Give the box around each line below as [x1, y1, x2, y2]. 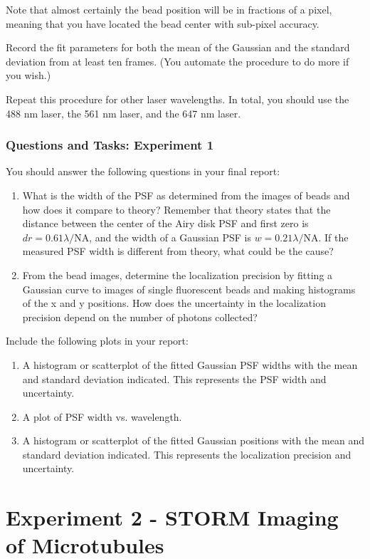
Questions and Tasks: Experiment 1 [6, 136, 214, 154]
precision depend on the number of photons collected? [22, 309, 258, 324]
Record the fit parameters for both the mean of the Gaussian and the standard [6, 40, 350, 55]
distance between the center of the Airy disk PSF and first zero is [22, 216, 309, 231]
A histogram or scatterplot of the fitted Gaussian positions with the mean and [22, 433, 364, 448]
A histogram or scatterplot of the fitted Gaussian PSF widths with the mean [22, 357, 358, 372]
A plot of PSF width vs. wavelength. [22, 409, 182, 424]
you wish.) [6, 68, 51, 83]
